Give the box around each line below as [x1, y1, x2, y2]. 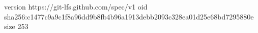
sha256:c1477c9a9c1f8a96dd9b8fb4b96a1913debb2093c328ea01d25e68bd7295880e [4, 11, 254, 21]
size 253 [4, 21, 28, 31]
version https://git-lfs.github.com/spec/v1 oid [4, 1, 148, 11]
